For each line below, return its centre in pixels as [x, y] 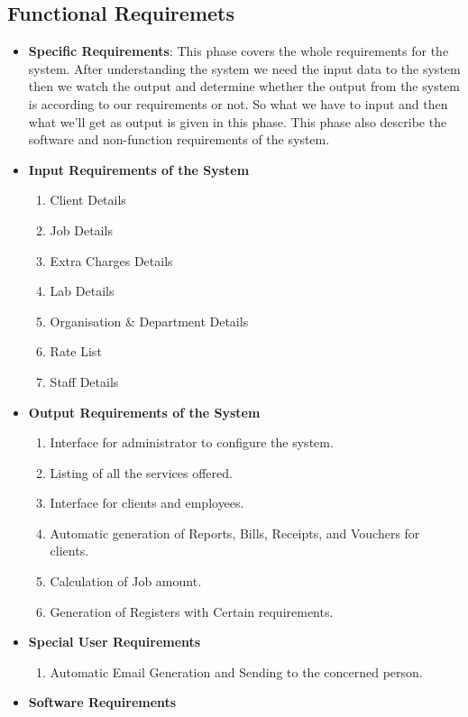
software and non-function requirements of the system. [179, 139]
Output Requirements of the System [144, 412]
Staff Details [84, 381]
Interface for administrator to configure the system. [192, 442]
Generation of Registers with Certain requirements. [192, 611]
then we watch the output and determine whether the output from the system [244, 86]
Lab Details [82, 291]
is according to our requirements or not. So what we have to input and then [238, 103]
